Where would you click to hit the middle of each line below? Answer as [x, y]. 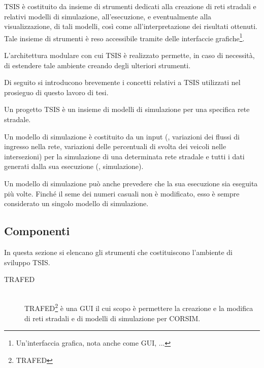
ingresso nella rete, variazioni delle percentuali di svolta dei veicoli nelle [115, 146]
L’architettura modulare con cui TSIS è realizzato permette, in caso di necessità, [129, 55]
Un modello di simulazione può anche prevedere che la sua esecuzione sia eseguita [131, 183]
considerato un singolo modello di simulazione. [76, 203]
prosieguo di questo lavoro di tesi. [56, 92]
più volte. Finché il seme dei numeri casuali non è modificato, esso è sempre [122, 193]
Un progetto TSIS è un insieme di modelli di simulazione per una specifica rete [127, 109]
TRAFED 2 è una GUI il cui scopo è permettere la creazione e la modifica [139, 307]
